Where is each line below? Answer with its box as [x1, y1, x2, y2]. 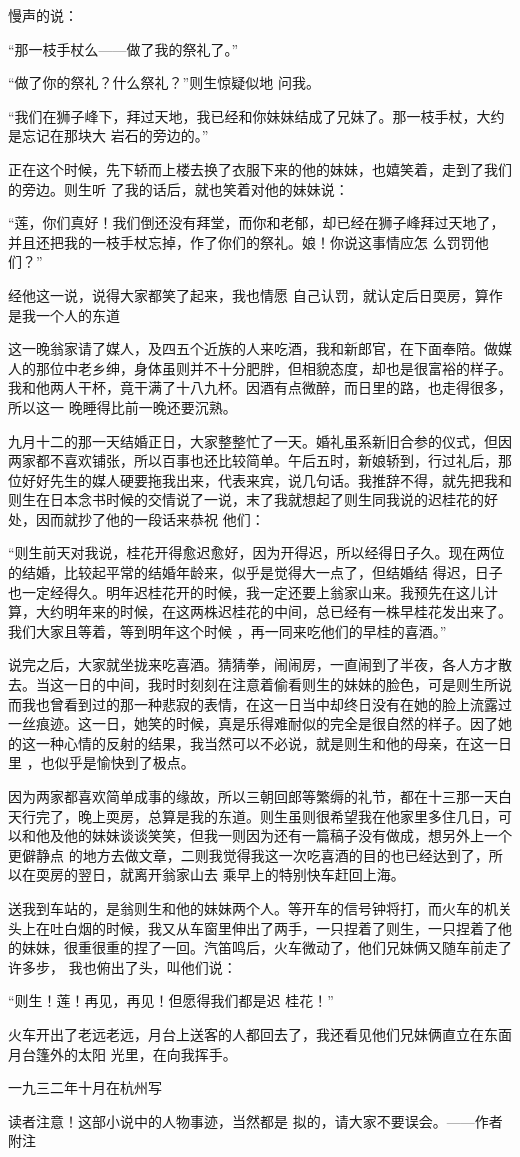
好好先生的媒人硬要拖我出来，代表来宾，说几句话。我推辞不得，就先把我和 [21, 469, 512, 490]
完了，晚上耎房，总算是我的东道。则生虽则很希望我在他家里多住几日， [35, 805, 498, 826]
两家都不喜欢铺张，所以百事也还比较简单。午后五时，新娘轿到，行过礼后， [8, 450, 498, 471]
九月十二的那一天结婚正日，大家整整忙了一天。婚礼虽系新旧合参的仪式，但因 [8, 430, 512, 451]
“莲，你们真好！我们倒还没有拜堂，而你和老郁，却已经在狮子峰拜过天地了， [8, 212, 505, 233]
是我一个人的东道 [8, 304, 120, 325]
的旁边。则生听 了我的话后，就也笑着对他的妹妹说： [8, 178, 349, 199]
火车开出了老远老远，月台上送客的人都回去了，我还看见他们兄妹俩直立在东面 [8, 1023, 512, 1044]
